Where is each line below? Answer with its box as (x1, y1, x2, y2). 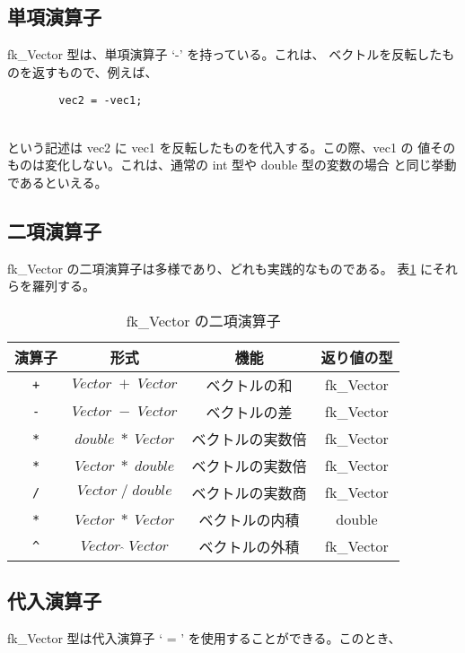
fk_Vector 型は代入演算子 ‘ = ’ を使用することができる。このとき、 (7, 629, 401, 648)
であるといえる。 (7, 172, 108, 191)
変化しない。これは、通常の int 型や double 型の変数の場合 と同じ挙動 (44, 155, 457, 174)
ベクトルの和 (206, 374, 293, 396)
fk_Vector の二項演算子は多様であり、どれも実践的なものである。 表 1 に (7, 258, 433, 277)
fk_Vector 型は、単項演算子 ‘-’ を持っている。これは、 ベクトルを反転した (7, 45, 443, 64)
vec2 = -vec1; (58, 94, 143, 108)
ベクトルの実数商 (191, 482, 307, 503)
